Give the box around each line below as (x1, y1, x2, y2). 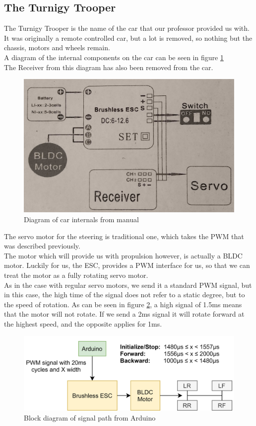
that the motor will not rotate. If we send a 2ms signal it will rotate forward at (4, 309, 245, 319)
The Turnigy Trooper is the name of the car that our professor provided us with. (4, 23, 250, 33)
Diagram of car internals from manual (24, 214, 139, 225)
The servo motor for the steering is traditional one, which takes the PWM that (4, 231, 244, 241)
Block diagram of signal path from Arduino (24, 412, 156, 423)
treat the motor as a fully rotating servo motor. (4, 270, 148, 280)
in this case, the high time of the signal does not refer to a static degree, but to (4, 289, 245, 300)
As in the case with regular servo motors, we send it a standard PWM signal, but (4, 279, 252, 290)
